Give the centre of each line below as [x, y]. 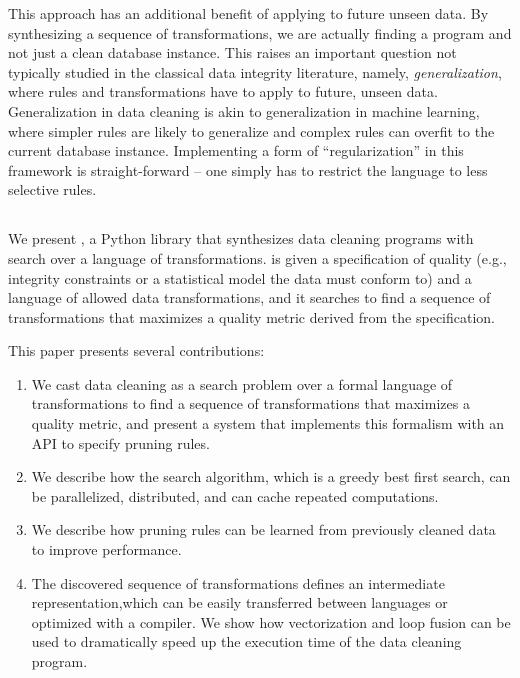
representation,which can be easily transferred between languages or [239, 602]
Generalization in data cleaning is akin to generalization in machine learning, [244, 110]
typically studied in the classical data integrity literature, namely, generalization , [255, 71]
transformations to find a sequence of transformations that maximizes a [250, 403]
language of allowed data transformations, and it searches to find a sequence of [249, 297]
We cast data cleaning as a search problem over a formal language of [242, 383]
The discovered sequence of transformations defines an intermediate [238, 582]
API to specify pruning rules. [120, 442]
